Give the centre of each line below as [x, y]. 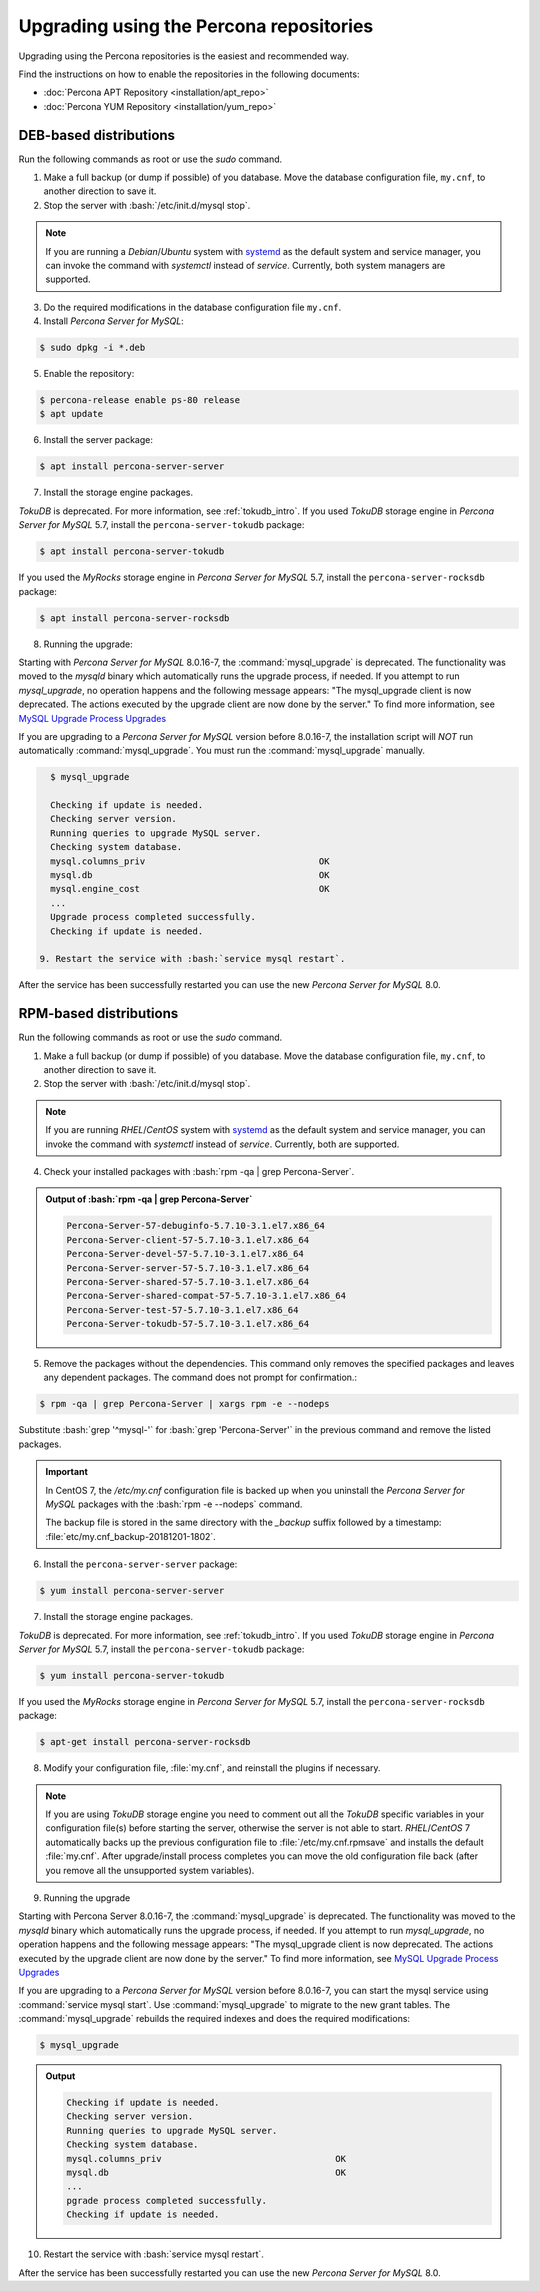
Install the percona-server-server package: [140, 1564]
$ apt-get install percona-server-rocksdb [145, 1742]
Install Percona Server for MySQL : [113, 321]
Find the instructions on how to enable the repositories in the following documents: [189, 74]
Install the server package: [98, 440]
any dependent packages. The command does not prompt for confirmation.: [200, 1377]
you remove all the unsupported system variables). [150, 1870]
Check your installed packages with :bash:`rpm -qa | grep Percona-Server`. [199, 1171]
